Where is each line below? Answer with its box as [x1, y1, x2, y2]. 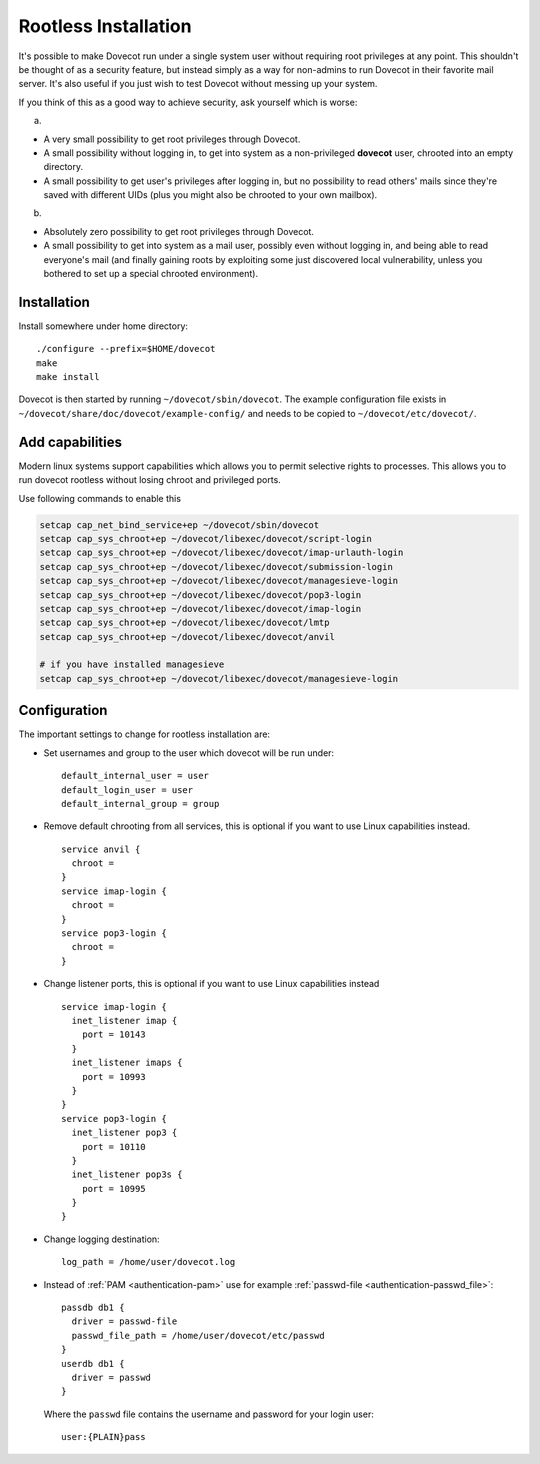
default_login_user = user [61, 784, 194, 795]
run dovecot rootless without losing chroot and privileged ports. [18, 474, 282, 486]
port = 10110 [81, 1141, 146, 1152]
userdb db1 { [61, 1358, 125, 1369]
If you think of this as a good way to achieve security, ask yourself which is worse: [18, 96, 358, 108]
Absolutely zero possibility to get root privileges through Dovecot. [43, 225, 315, 237]
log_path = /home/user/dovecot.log [61, 1256, 236, 1268]
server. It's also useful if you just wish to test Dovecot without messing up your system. [18, 78, 378, 90]
